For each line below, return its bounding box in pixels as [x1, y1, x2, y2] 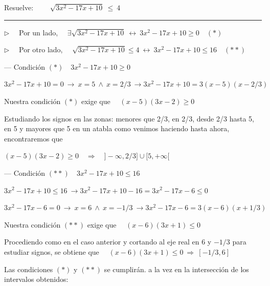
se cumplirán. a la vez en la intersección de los [104, 263, 249, 274]
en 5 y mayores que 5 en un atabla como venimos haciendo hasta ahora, [4, 123, 230, 134]
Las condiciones [4, 263, 53, 274]
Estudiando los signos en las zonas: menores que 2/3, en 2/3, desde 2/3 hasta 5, [4, 113, 254, 124]
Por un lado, [19, 27, 58, 37]
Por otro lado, [19, 44, 63, 55]
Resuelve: [4, 2, 34, 12]
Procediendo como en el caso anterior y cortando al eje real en [4, 236, 199, 247]
